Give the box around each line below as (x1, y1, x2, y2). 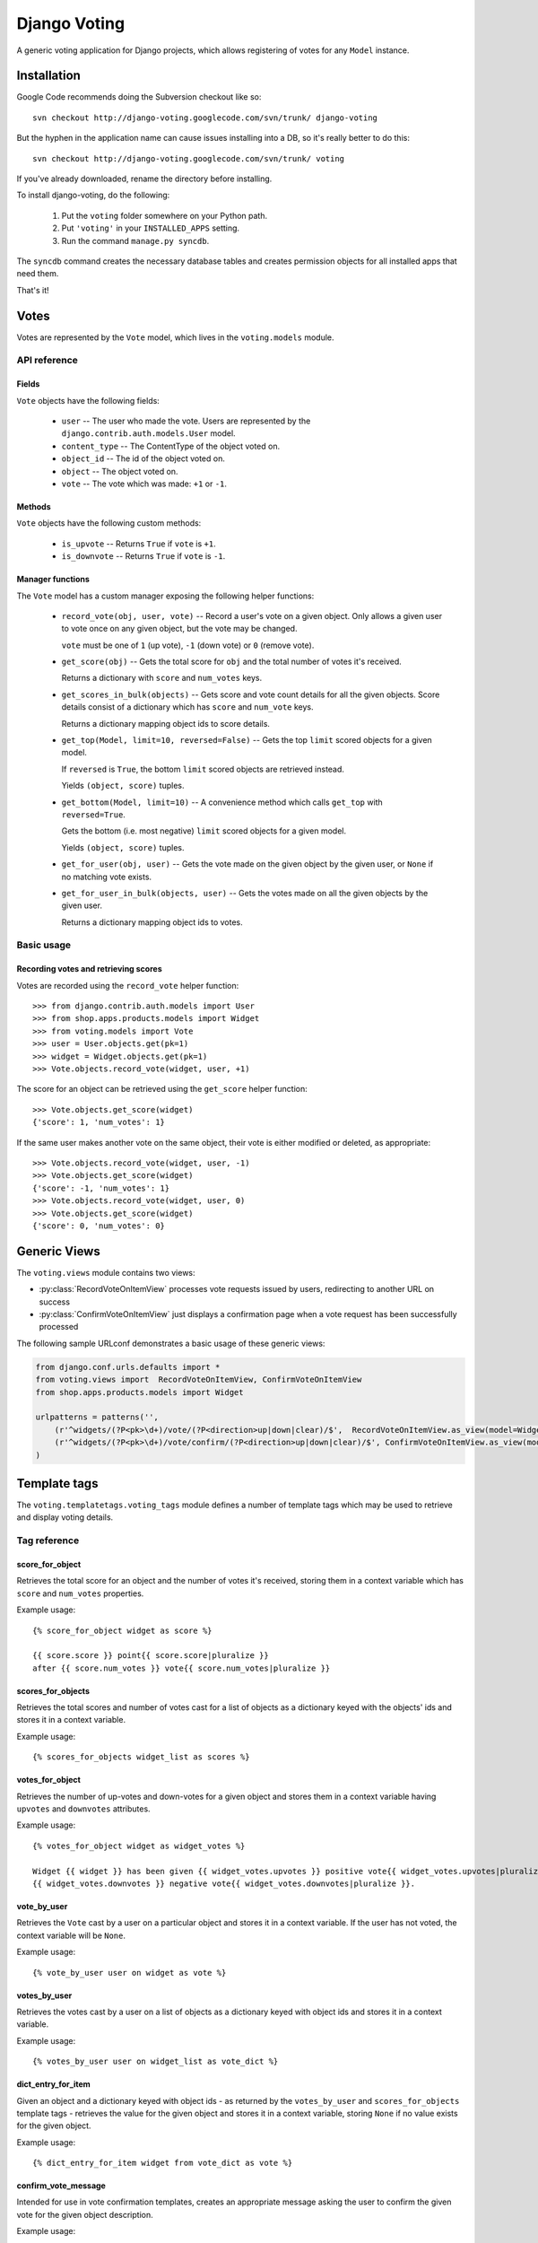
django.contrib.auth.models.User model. (61, 428, 237, 439)
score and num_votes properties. (16, 1588, 144, 1599)
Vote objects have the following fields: (16, 395, 161, 406)
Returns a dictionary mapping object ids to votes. (61, 916, 244, 928)
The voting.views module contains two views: (16, 1267, 196, 1278)
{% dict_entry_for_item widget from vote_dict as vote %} (32, 2158, 293, 2169)
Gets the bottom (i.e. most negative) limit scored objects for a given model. (61, 825, 347, 836)
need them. (16, 268, 59, 279)
